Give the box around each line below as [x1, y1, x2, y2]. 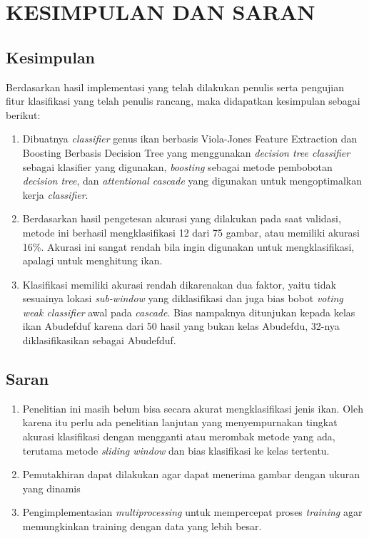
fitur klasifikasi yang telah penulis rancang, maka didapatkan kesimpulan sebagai [6, 93, 360, 108]
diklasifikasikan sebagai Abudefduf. [22, 333, 176, 348]
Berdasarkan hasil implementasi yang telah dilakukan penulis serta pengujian [6, 79, 345, 94]
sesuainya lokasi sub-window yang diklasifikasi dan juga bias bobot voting [22, 291, 343, 306]
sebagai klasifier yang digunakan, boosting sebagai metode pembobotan [22, 159, 333, 174]
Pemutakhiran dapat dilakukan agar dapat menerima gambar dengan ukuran [22, 467, 360, 482]
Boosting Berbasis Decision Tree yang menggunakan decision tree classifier [22, 145, 350, 160]
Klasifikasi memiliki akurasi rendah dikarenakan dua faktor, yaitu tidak [22, 276, 336, 291]
